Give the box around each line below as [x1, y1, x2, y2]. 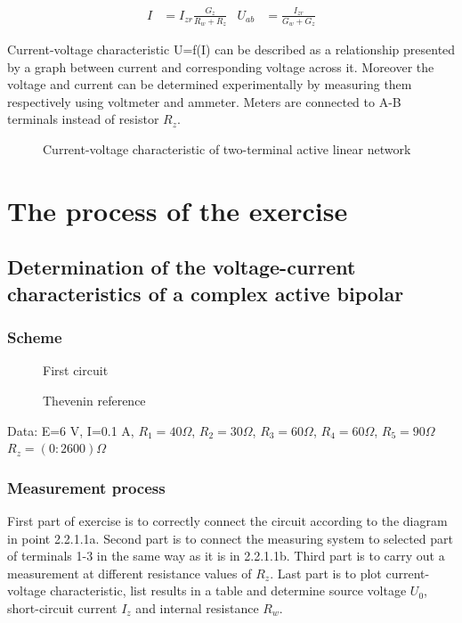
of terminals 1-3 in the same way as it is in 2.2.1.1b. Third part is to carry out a [7, 546, 445, 565]
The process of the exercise [7, 192, 348, 228]
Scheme [7, 326, 62, 348]
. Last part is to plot [270, 563, 382, 582]
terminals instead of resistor [7, 110, 159, 128]
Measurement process [7, 476, 166, 498]
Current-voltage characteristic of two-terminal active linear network [43, 139, 411, 158]
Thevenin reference [43, 390, 146, 409]
